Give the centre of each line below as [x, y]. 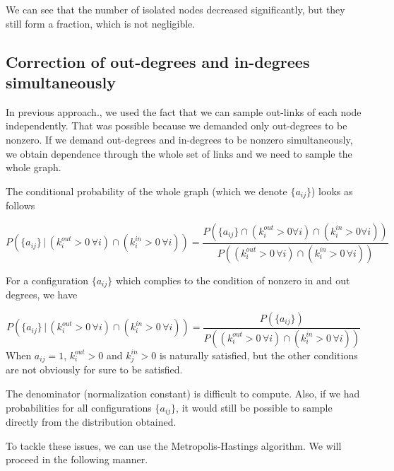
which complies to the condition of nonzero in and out [233, 280]
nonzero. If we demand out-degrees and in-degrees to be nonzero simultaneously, [179, 139]
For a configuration [47, 280]
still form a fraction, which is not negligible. [101, 23]
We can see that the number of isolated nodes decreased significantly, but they [175, 9]
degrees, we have [42, 295]
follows [20, 205]
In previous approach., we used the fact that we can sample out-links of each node [184, 111]
